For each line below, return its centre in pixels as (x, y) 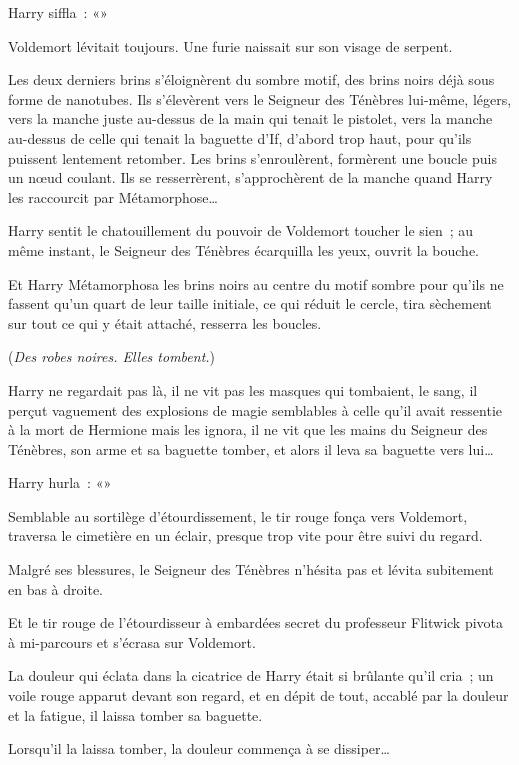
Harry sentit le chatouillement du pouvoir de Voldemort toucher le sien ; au (241, 230)
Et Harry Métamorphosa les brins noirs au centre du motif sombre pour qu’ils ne (256, 283)
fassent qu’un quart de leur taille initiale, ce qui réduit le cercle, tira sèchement (250, 303)
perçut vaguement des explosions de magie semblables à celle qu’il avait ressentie (255, 409)
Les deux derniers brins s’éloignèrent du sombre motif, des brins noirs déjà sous (251, 79)
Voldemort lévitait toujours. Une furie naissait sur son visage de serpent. (230, 45)
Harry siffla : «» (58, 12)
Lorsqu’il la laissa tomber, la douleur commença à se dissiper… (199, 748)
